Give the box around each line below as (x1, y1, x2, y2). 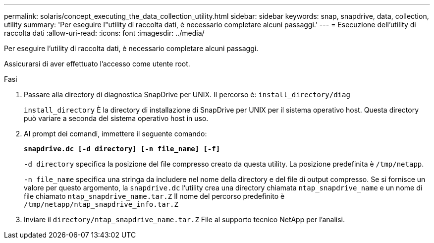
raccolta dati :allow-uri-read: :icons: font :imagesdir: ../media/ (4, 29, 205, 37)
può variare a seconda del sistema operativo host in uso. (24, 114, 209, 122)
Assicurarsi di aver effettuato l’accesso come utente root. (4, 60, 190, 68)
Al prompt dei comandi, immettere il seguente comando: (24, 129, 207, 138)
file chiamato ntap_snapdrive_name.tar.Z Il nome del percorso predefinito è (24, 192, 285, 200)
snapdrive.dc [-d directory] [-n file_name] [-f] (24, 145, 220, 153)
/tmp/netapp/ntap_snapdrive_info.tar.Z (24, 200, 178, 208)
